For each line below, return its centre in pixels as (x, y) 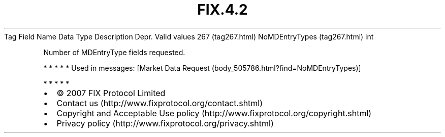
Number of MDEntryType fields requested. (114, 52)
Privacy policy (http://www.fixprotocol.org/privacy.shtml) (165, 123)
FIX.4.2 (222, 10)
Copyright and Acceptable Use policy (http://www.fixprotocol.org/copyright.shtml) (214, 113)
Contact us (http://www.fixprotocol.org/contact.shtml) (160, 103)
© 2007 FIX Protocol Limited (111, 93)
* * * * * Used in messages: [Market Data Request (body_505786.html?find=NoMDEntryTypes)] (202, 68)
